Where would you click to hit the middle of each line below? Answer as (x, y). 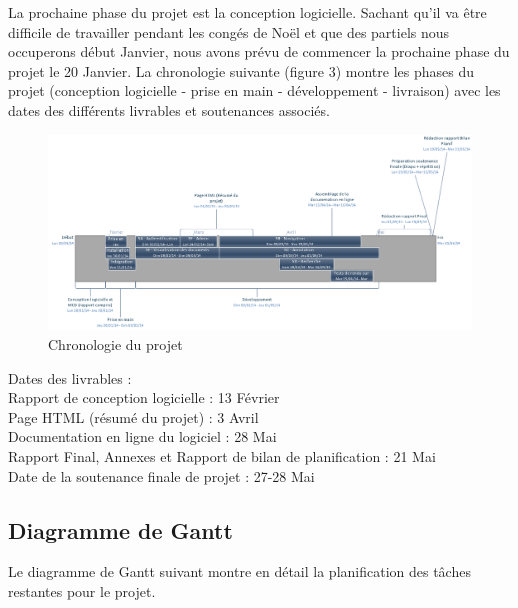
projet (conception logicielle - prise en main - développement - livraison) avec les (254, 90)
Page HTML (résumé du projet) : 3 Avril (133, 416)
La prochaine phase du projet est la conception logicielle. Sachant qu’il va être (247, 12)
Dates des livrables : (70, 377)
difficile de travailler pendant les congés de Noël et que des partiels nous (229, 31)
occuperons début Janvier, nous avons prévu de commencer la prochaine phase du (259, 51)
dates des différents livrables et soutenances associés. (169, 109)
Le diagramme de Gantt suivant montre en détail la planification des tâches (239, 571)
